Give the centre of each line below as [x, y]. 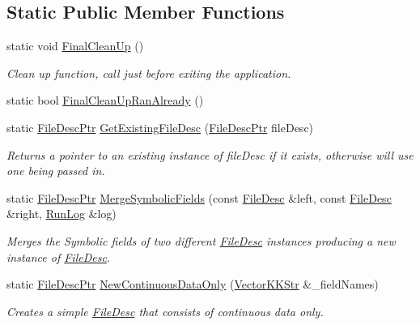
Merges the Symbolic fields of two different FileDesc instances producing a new [201, 240]
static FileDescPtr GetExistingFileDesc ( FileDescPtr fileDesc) [160, 127]
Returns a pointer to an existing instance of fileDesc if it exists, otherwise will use [210, 154]
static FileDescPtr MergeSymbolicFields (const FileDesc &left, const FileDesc [199, 197]
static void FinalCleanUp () [75, 46]
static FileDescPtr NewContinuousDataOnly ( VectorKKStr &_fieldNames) [193, 284]
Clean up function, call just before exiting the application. [149, 73]
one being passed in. [56, 171]
